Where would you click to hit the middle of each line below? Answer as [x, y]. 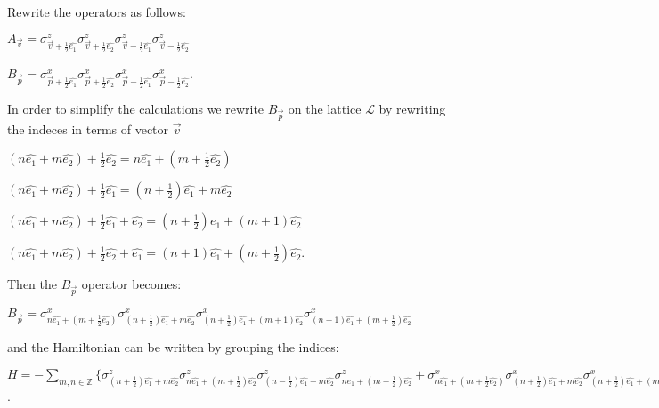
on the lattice [325, 108]
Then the [32, 284]
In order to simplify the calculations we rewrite [136, 108]
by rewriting [412, 108]
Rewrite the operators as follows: [97, 12]
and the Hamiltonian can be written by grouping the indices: [173, 347]
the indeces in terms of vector [88, 128]
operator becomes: [131, 284]
